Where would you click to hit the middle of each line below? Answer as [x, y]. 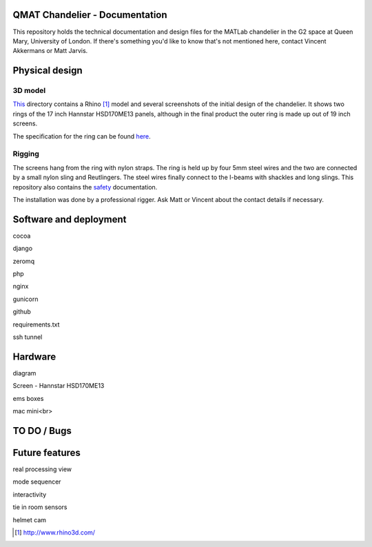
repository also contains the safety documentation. [85, 187]
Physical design [48, 71]
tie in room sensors [40, 507]
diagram [24, 373]
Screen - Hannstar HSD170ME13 [59, 386]
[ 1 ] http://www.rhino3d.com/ [55, 532]
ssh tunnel [28, 337]
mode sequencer [37, 482]
